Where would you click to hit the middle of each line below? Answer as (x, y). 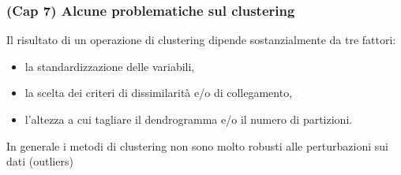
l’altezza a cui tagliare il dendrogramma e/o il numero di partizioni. (189, 119)
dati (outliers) (40, 161)
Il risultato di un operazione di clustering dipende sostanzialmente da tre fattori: (201, 40)
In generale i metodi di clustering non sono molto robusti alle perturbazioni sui (197, 145)
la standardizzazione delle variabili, (110, 66)
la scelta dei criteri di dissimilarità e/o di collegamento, (159, 93)
